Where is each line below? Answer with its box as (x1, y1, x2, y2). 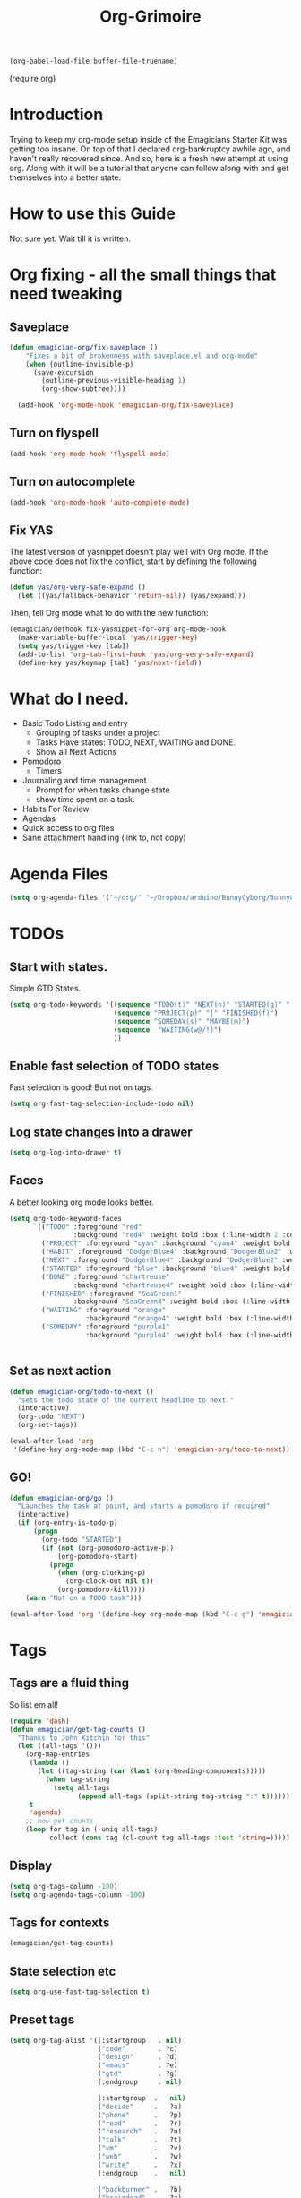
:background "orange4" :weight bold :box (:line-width (85, 1314, 295, 1323)
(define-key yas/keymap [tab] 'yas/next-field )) (17, 658, 202, 667)
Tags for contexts (9, 1915, 110, 1930)
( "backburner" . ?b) (97, 2185, 182, 2194)
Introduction (9, 105, 104, 125)
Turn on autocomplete (9, 474, 136, 489)
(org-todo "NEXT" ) (17, 1412, 87, 1422)
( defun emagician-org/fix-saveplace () (9, 342, 159, 351)
